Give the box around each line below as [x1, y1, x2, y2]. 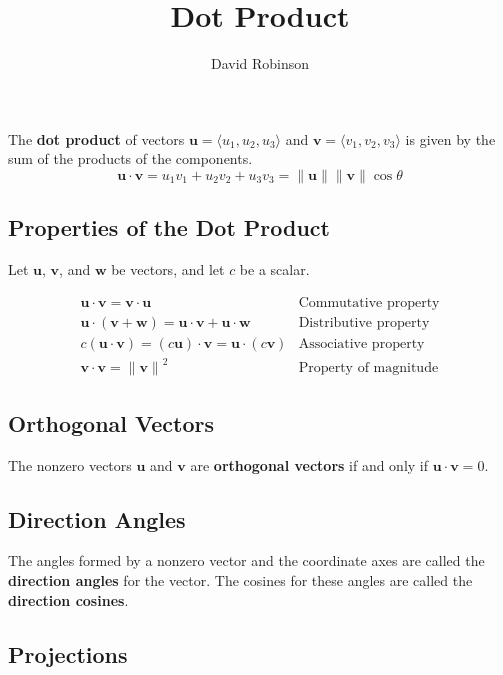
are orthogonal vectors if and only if [190, 454, 429, 475]
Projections [8, 638, 128, 669]
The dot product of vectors [8, 128, 185, 149]
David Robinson [210, 53, 310, 74]
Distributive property [298, 315, 430, 330]
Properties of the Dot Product [8, 212, 330, 243]
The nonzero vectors [8, 454, 132, 475]
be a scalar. [239, 259, 310, 280]
